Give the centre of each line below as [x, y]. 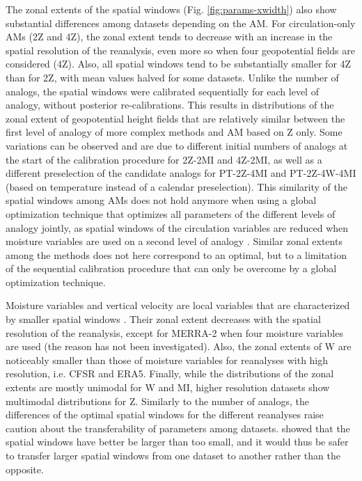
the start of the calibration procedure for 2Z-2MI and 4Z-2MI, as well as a [164, 159]
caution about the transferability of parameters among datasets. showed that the [178, 428]
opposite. [25, 469]
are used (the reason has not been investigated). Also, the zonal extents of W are [179, 346]
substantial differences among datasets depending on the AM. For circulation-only [181, 23]
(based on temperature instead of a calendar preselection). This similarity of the [176, 186]
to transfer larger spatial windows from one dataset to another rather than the [173, 455]
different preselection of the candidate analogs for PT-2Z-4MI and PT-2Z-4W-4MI [181, 173]
